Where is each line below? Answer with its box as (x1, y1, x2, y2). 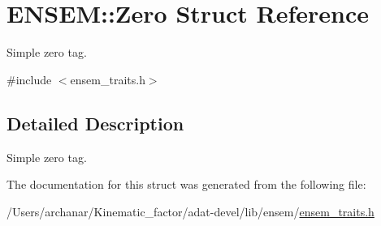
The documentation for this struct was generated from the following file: (6, 176, 366, 193)
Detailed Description (6, 110, 184, 135)
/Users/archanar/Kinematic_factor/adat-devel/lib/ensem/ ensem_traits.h (6, 203, 375, 220)
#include (6, 70, 52, 87)
